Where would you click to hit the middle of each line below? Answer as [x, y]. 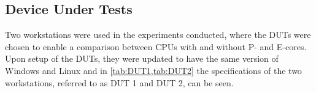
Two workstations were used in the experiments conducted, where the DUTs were [158, 35]
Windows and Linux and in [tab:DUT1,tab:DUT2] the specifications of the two [153, 70]
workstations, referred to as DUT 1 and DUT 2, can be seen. [119, 82]
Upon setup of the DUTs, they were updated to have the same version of [142, 58]
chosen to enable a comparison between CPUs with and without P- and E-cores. [156, 46]
